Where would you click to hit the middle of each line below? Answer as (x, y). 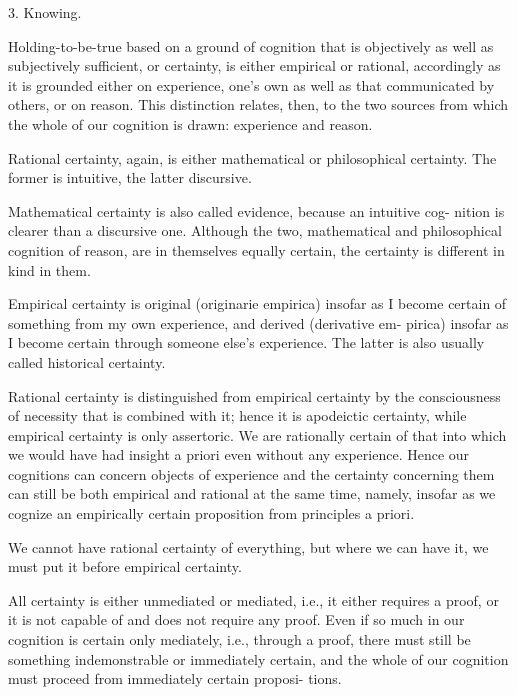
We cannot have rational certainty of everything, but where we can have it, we (248, 546)
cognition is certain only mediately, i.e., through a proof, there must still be (239, 639)
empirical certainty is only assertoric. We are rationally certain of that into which (257, 434)
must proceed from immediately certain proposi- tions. (175, 678)
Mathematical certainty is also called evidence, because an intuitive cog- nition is (256, 210)
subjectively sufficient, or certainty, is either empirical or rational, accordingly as (254, 65)
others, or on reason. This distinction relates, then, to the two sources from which (258, 104)
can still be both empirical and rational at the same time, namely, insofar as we (252, 493)
